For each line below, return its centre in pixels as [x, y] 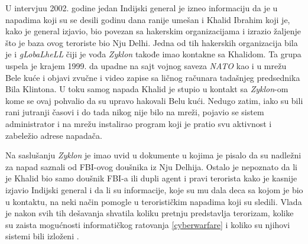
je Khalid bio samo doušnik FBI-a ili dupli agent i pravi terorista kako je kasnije [151, 178]
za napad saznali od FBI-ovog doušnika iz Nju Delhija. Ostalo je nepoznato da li [151, 166]
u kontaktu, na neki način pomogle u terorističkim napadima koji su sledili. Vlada [154, 201]
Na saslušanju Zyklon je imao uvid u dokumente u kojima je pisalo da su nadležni [153, 155]
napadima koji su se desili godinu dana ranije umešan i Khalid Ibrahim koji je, [148, 19]
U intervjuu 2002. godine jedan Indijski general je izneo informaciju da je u [142, 8]
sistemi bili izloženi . [42, 236]
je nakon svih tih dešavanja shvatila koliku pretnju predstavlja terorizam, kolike [150, 213]
